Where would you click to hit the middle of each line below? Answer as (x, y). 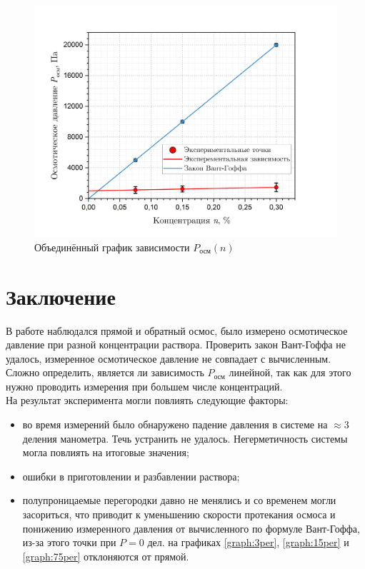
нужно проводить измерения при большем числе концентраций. (144, 386)
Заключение (61, 296)
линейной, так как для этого (290, 372)
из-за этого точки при (69, 542)
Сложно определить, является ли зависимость (105, 372)
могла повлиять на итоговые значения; (106, 452)
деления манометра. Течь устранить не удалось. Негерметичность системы (185, 438)
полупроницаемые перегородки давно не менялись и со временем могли (179, 500)
